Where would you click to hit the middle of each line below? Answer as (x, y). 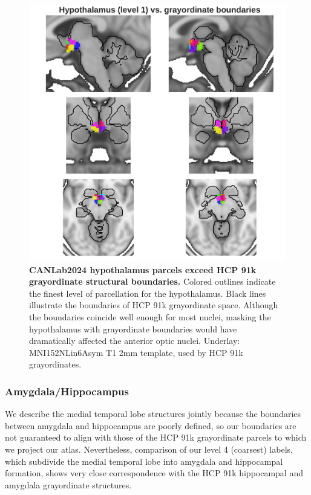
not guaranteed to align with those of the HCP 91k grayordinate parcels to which (156, 437)
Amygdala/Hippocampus (67, 391)
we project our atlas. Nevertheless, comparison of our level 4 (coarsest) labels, (149, 449)
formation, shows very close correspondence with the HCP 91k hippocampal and (154, 473)
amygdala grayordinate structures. (68, 484)
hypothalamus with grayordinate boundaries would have (133, 328)
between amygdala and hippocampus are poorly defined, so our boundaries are (151, 425)
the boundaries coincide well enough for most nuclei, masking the (150, 316)
